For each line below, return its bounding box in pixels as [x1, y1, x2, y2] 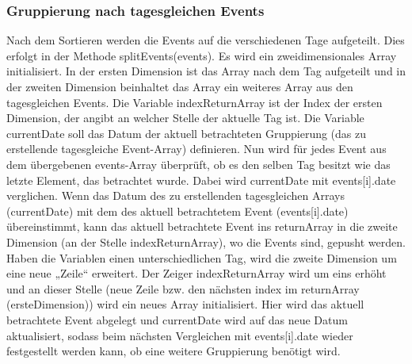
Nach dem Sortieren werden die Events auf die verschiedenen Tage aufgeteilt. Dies [6, 32, 405, 48]
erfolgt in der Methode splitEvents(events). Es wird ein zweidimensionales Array [6, 47, 397, 63]
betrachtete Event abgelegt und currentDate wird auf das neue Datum [6, 311, 348, 328]
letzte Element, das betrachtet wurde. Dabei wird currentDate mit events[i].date [6, 171, 396, 188]
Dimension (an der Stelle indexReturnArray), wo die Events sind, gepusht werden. [6, 233, 406, 250]
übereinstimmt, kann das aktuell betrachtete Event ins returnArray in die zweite [6, 218, 398, 235]
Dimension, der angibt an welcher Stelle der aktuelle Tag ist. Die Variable [6, 109, 364, 126]
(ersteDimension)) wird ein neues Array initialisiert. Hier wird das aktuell [6, 296, 364, 312]
